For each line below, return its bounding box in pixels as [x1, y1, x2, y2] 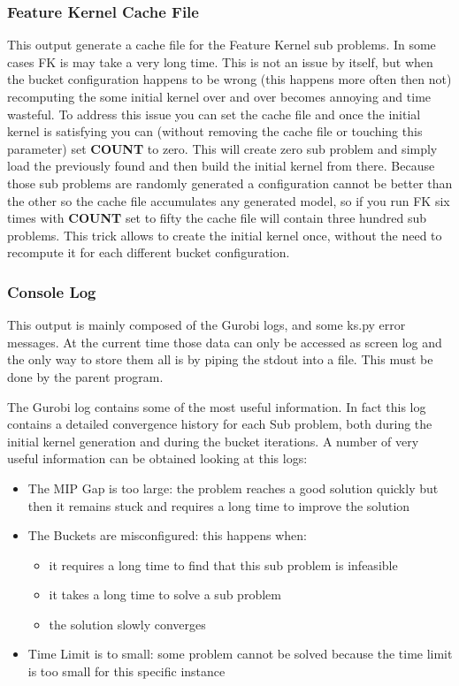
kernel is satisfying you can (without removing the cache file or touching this [7, 122, 423, 141]
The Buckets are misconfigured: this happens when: [27, 526, 307, 545]
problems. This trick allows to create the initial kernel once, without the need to [7, 225, 442, 244]
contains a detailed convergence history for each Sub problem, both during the [7, 415, 432, 433]
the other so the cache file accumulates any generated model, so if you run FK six [7, 191, 450, 210]
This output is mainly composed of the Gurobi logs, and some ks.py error [7, 316, 406, 334]
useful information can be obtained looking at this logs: [7, 449, 308, 468]
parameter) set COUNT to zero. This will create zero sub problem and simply [7, 139, 438, 157]
